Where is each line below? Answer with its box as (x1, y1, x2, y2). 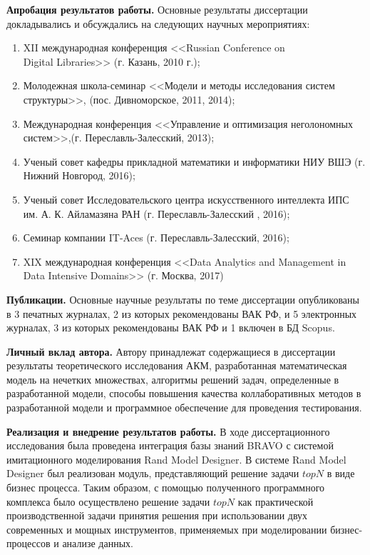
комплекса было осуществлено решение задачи (6, 494, 210, 509)
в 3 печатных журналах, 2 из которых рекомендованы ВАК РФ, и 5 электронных (6, 306, 357, 321)
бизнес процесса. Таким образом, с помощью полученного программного (6, 480, 325, 495)
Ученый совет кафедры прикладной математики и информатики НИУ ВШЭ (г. (23, 154, 366, 169)
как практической (237, 494, 314, 509)
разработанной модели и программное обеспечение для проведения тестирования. (6, 400, 362, 415)
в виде (327, 466, 355, 481)
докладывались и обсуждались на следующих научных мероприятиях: (6, 16, 310, 31)
